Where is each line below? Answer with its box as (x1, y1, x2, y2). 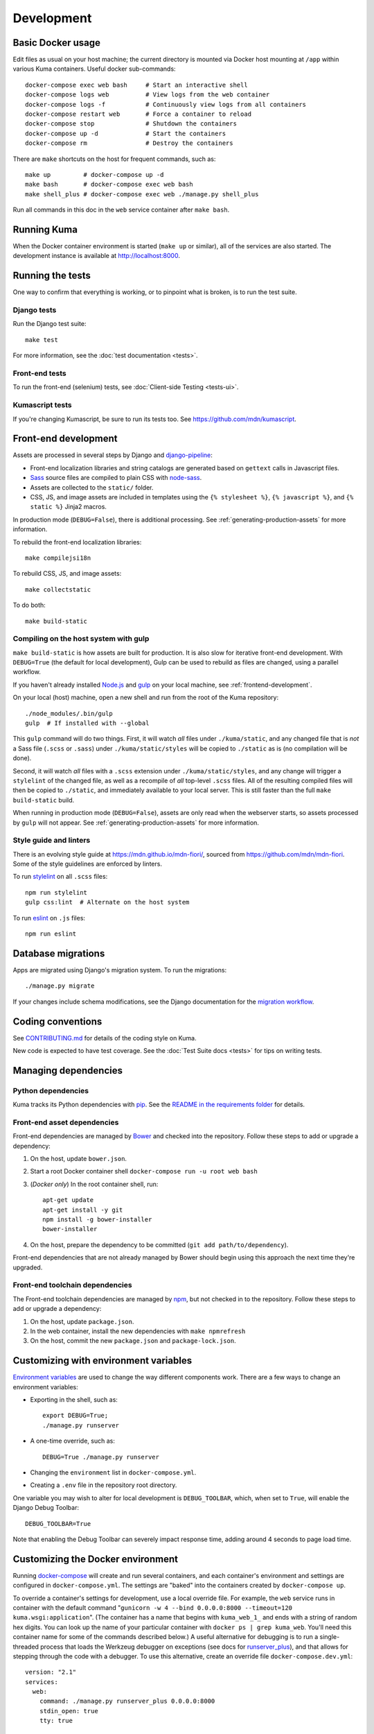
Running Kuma (12, 223, 78, 235)
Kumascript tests (12, 400, 72, 410)
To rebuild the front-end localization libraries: (12, 538, 142, 546)
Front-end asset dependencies (12, 1117, 119, 1127)
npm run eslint (25, 930, 77, 938)
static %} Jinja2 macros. (30, 503, 107, 511)
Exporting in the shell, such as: (30, 1395, 118, 1404)
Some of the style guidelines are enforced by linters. (12, 860, 163, 868)
